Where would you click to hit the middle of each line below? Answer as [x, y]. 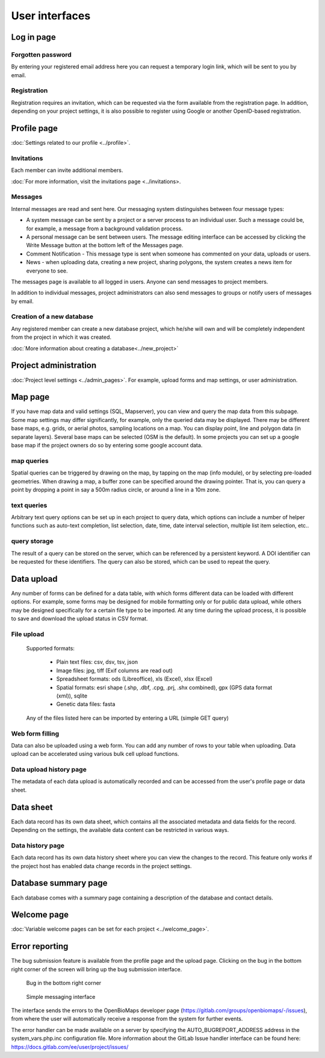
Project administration [54, 366]
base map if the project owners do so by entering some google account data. [107, 446]
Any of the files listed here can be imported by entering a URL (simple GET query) [127, 718]
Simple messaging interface [61, 997]
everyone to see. [47, 271]
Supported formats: [51, 649]
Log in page [34, 37]
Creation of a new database [52, 316]
